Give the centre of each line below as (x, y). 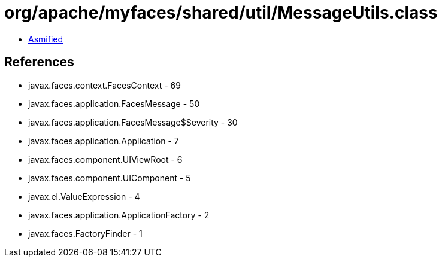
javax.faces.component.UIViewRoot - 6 (105, 159)
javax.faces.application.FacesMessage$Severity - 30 (133, 122)
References (39, 62)
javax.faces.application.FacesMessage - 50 (114, 103)
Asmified (46, 39)
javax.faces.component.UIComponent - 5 (110, 178)
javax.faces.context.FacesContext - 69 (105, 85)
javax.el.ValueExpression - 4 (84, 196)
